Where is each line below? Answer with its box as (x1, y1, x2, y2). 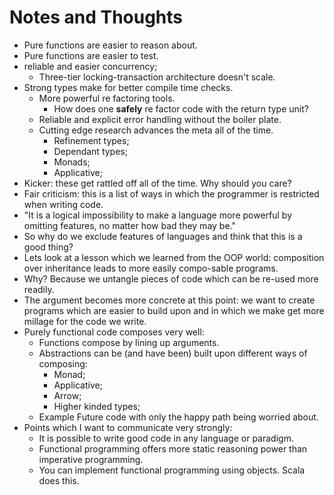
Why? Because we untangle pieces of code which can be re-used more (23, 272, 319, 285)
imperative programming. (38, 453, 144, 465)
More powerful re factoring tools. (38, 92, 176, 104)
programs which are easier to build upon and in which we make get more (23, 304, 325, 316)
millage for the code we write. (23, 315, 147, 327)
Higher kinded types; (53, 400, 141, 412)
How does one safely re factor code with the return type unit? (53, 102, 309, 115)
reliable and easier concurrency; (23, 60, 158, 72)
